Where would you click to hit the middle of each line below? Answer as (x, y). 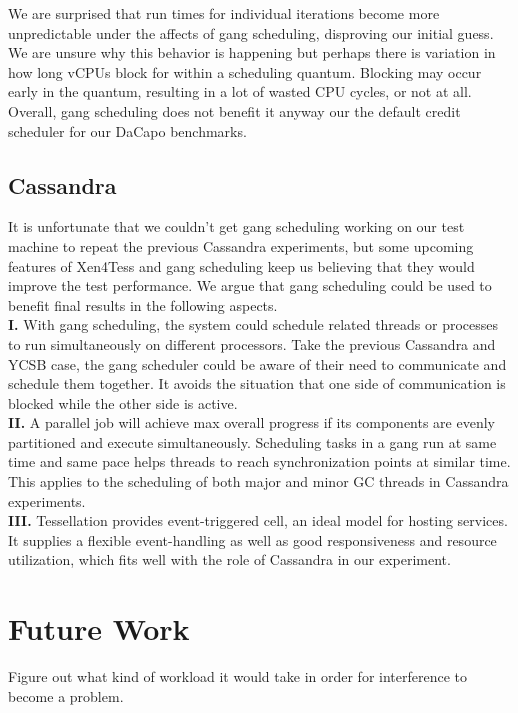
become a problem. (66, 695)
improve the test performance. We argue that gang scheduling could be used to (250, 285)
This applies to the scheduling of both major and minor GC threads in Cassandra (258, 481)
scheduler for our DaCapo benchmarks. (127, 130)
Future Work (99, 628)
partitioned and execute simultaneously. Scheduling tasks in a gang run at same (252, 441)
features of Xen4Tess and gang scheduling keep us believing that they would (241, 265)
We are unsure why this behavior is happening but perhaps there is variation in (252, 52)
